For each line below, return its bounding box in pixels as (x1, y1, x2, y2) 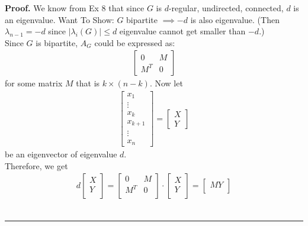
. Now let (149, 77, 183, 89)
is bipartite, (36, 36, 78, 49)
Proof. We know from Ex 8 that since (5, 2, 145, 14)
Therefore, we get (5, 159, 68, 172)
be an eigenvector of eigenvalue (5, 148, 117, 160)
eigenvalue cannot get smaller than (119, 25, 246, 37)
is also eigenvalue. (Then (190, 13, 280, 25)
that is (76, 77, 100, 89)
